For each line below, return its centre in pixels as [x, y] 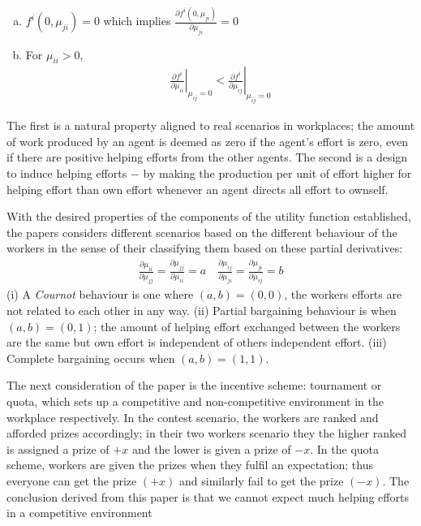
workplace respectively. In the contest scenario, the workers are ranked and [193, 417]
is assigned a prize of [58, 448]
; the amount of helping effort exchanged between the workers [247, 326]
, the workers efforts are [343, 294]
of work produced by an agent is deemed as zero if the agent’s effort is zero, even [208, 141]
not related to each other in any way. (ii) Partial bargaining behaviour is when [202, 310]
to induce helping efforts [67, 172]
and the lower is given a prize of [211, 448]
